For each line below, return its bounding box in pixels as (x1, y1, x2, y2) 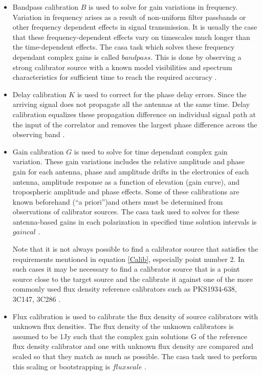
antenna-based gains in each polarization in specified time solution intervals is (12, 216, 257, 227)
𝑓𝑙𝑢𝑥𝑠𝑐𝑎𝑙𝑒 (112, 363, 142, 371)
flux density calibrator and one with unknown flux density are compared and (12, 341, 253, 351)
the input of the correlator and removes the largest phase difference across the (12, 119, 257, 129)
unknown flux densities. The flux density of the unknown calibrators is (12, 321, 234, 332)
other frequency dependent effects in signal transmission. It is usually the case (12, 21, 257, 32)
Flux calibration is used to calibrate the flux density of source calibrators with (12, 311, 258, 321)
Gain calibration (12, 146, 64, 157)
